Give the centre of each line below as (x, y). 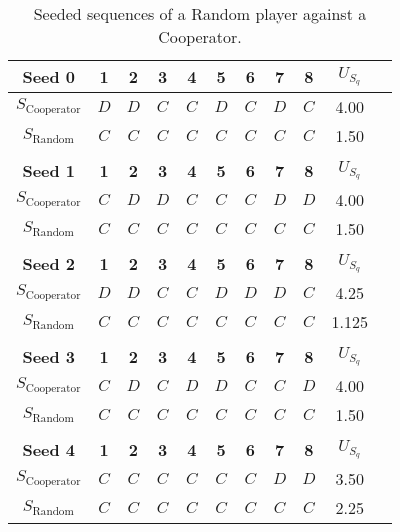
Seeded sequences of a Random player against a (200, 13)
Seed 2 (49, 263)
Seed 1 (49, 170)
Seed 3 (49, 356)
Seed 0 (49, 76)
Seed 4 (49, 449)
